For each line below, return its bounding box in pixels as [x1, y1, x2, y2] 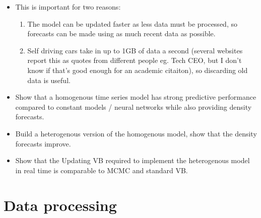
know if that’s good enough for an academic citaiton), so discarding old [27, 64, 248, 75]
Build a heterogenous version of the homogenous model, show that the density [15, 128, 257, 138]
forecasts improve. [15, 138, 71, 149]
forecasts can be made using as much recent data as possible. [27, 28, 216, 39]
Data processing [4, 194, 117, 215]
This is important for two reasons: [15, 2, 121, 12]
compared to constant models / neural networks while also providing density [15, 101, 252, 112]
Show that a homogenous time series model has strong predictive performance [15, 92, 256, 102]
